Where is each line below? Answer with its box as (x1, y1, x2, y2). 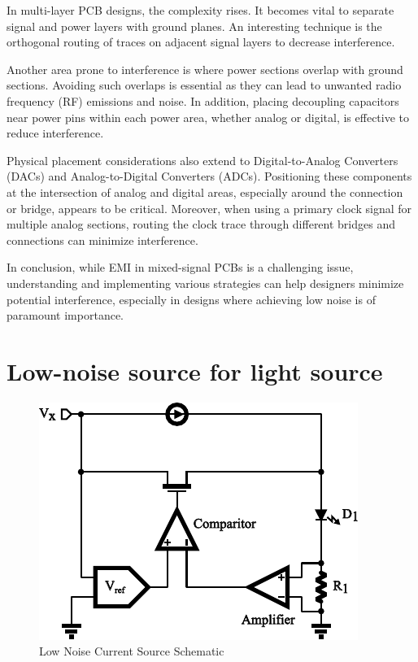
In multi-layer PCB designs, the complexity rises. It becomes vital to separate (7, 2, 394, 18)
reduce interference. (7, 124, 104, 142)
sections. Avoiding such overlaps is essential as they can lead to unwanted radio (7, 76, 402, 94)
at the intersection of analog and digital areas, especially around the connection (7, 183, 403, 200)
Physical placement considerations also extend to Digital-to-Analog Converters (7, 151, 398, 168)
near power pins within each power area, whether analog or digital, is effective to (7, 108, 410, 125)
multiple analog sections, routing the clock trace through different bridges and (7, 216, 396, 233)
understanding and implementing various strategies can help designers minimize (7, 274, 404, 291)
